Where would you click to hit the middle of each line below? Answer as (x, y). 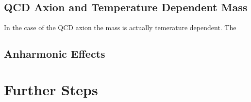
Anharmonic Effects (55, 54)
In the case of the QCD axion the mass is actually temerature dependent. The (120, 27)
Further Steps (51, 89)
